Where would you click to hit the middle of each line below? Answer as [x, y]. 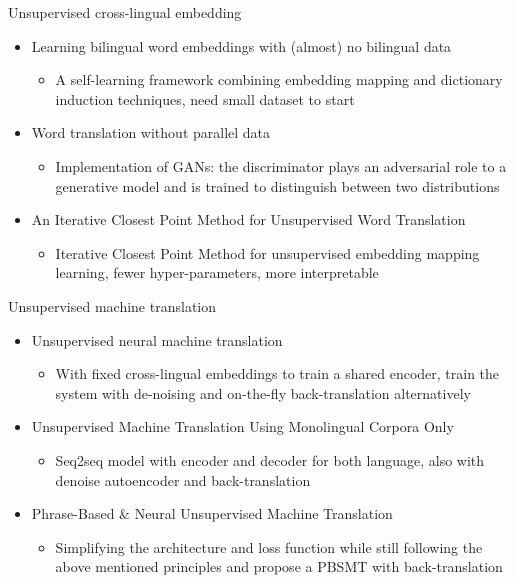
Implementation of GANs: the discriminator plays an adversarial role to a [281, 165]
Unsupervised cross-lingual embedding [125, 12]
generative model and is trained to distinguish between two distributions [277, 185]
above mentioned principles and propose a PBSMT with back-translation [279, 566]
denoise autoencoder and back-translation [183, 479]
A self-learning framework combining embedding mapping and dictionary [279, 79]
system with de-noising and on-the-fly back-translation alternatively [263, 392]
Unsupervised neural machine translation [157, 339]
